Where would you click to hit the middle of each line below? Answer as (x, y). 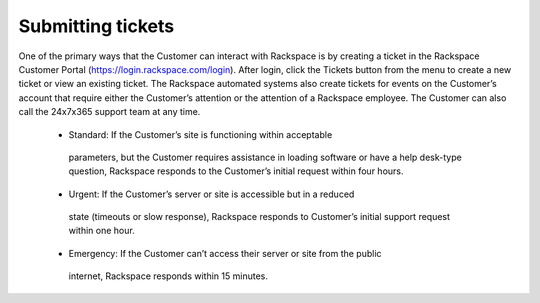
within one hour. (101, 231)
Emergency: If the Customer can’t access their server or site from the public (225, 253)
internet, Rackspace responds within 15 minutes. (168, 276)
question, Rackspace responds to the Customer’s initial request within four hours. (236, 171)
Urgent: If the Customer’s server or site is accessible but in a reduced (211, 194)
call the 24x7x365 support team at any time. (109, 112)
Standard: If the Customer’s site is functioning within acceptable (200, 134)
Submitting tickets (96, 26)
